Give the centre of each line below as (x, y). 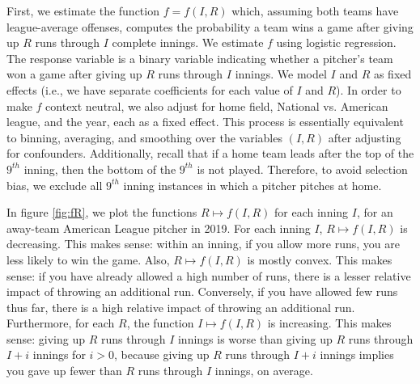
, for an (375, 212)
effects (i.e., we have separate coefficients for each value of (150, 89)
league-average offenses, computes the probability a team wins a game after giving (210, 26)
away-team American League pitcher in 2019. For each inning (159, 228)
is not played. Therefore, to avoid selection (302, 169)
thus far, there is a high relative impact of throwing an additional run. (181, 307)
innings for (59, 354)
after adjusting (365, 137)
